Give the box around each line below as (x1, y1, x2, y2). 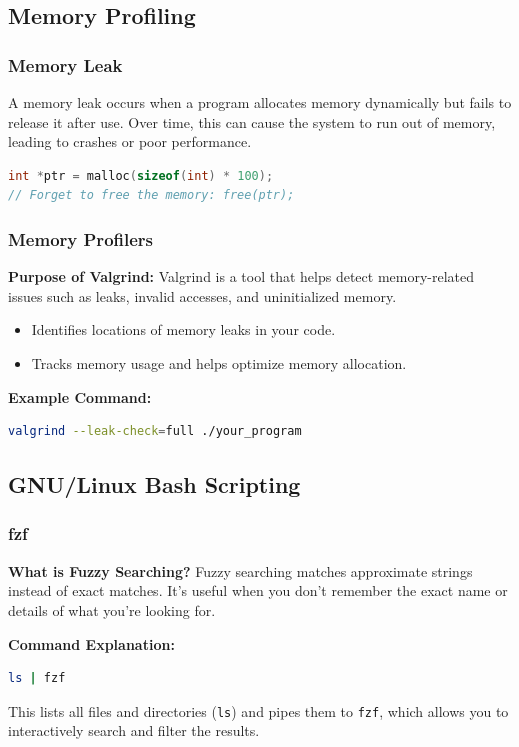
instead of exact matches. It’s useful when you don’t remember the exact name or (8, 580, 508, 601)
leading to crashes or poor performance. (8, 131, 252, 152)
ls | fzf (8, 671, 66, 686)
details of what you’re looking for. (8, 599, 216, 620)
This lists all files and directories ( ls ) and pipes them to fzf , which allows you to (8, 700, 509, 721)
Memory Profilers (8, 226, 154, 251)
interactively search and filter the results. (8, 720, 260, 741)
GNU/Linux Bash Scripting (8, 469, 301, 500)
